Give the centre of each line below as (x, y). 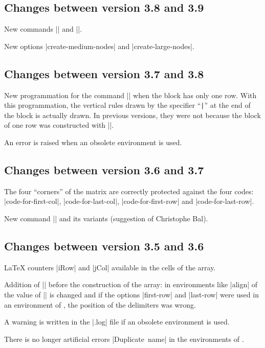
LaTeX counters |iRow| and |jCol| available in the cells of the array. (110, 267)
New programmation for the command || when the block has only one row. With (130, 95)
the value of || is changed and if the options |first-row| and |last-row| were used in (131, 294)
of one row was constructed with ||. (59, 125)
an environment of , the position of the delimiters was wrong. (100, 304)
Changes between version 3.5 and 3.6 (104, 246)
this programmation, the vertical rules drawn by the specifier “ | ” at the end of (127, 105)
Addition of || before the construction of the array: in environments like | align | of (131, 284)
